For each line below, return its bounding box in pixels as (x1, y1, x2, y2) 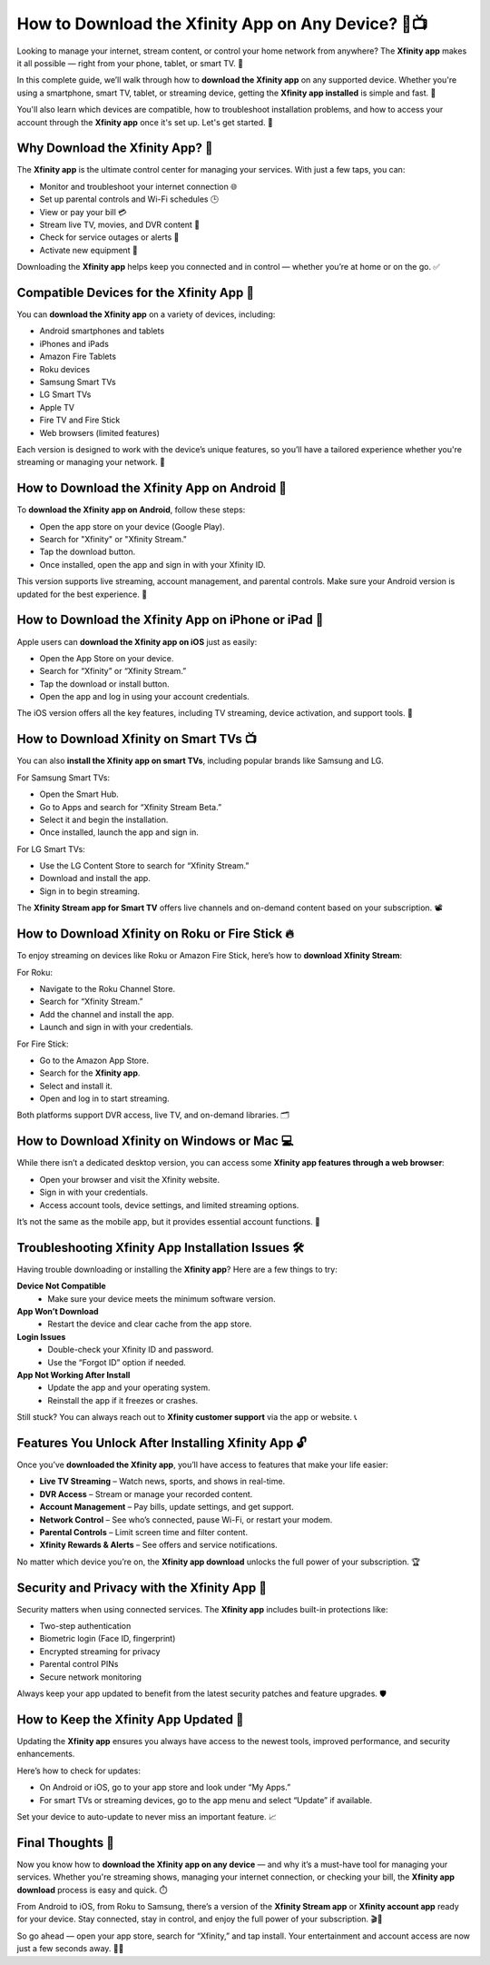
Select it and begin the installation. (39, 814, 169, 825)
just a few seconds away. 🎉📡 (16, 1943, 124, 1954)
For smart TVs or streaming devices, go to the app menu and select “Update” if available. (39, 1794, 373, 1805)
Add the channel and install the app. (39, 1008, 174, 1019)
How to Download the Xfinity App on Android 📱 (16, 481, 288, 496)
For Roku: (16, 967, 54, 978)
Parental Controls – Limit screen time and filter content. (39, 1527, 249, 1537)
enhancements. (16, 1749, 75, 1760)
